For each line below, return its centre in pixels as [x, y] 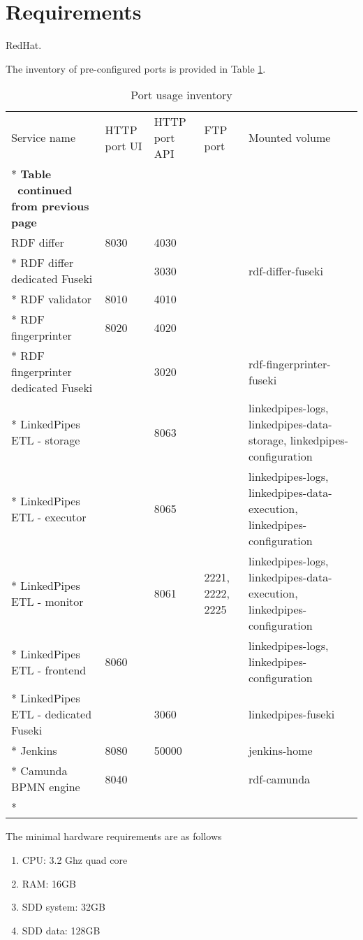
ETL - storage [46, 440]
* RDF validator [51, 299]
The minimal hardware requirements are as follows [114, 836]
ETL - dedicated [52, 714]
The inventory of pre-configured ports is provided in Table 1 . [136, 68]
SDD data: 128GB [61, 930]
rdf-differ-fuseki [286, 270]
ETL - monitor [47, 601]
